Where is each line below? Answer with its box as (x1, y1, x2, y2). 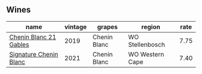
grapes (97, 22, 118, 31)
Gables (9, 40, 29, 49)
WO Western (128, 50, 164, 58)
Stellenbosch (128, 40, 165, 49)
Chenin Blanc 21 (9, 32, 57, 41)
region (141, 22, 161, 31)
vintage (64, 22, 87, 31)
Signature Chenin (9, 50, 58, 58)
